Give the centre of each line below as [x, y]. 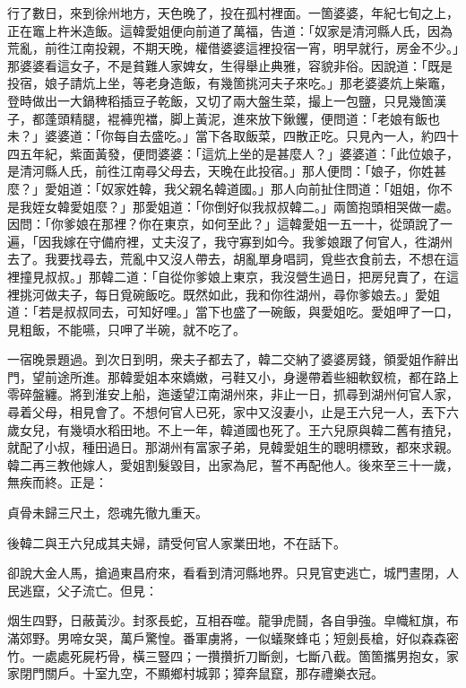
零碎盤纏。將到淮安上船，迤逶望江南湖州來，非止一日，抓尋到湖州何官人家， [233, 394]
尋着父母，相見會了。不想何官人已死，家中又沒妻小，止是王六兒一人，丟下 [227, 412]
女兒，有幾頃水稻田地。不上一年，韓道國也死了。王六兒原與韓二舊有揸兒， [239, 429]
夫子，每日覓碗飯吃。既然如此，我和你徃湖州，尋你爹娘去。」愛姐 [248, 294]
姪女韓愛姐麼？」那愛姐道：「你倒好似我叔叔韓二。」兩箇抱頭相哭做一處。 [245, 206]
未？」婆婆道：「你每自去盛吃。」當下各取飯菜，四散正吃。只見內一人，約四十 [233, 136]
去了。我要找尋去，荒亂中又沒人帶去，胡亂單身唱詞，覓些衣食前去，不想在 [227, 259]
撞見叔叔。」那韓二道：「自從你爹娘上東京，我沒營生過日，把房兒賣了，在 [233, 276]
